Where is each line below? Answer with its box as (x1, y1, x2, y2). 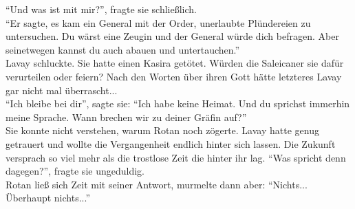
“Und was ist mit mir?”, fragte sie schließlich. (6, 2, 197, 16)
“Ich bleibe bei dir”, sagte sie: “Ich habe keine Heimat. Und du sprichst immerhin (6, 96, 350, 111)
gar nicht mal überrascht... (6, 82, 118, 97)
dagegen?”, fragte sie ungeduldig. (6, 164, 144, 178)
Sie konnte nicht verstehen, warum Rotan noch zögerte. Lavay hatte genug (6, 123, 319, 137)
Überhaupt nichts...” (6, 190, 91, 205)
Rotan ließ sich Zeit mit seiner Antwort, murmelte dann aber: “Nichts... (6, 177, 308, 191)
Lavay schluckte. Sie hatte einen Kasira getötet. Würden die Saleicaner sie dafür (6, 56, 344, 70)
